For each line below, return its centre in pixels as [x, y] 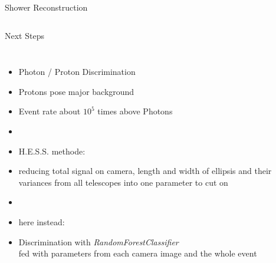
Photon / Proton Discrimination [77, 72]
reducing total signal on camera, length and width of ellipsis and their [145, 171]
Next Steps [24, 35]
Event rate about [50, 111]
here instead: [42, 221]
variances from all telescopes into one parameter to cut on [123, 182]
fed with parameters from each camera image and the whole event [138, 253]
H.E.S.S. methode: [52, 151]
